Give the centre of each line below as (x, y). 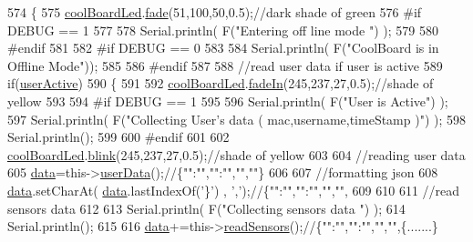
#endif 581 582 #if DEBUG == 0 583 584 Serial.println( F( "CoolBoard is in (223, 48)
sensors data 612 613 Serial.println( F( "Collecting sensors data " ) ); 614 (206, 208)
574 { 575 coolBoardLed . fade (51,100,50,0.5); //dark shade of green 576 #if (215, 12)
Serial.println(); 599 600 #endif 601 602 (118, 137)
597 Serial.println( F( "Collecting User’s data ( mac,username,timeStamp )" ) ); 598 (237, 119)
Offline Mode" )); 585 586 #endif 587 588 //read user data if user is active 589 (225, 65)
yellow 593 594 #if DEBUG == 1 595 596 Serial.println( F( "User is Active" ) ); (228, 101)
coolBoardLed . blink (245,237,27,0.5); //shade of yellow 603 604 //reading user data (236, 154)
